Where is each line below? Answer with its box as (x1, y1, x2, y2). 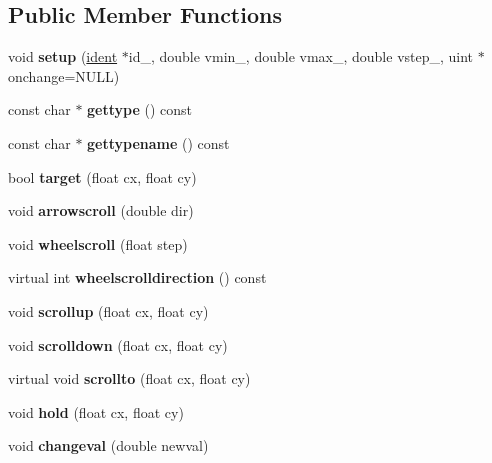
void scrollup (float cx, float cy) (8, 300, 209, 321)
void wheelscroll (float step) (8, 233, 188, 254)
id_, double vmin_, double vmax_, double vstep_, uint (128, 46, 474, 67)
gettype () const (87, 99, 193, 120)
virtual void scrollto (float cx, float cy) (8, 368, 251, 389)
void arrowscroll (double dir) (8, 200, 194, 221)
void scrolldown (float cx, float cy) (8, 334, 228, 355)
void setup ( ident (8, 46, 118, 67)
